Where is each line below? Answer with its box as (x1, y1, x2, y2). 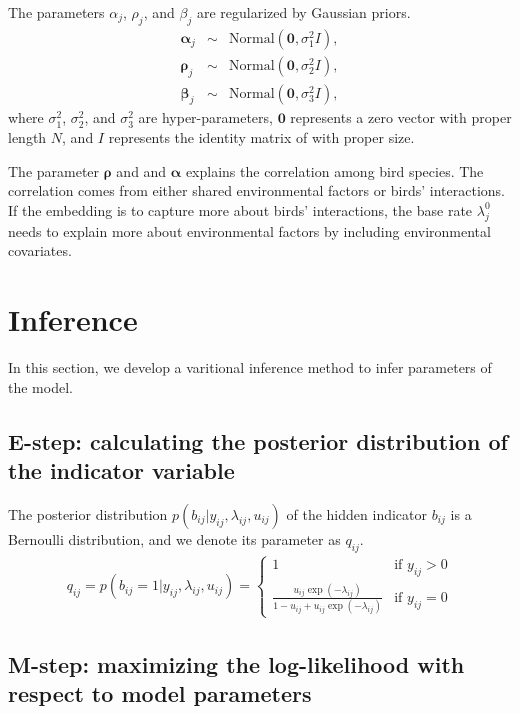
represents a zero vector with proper (290, 107, 512, 128)
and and (116, 160, 167, 181)
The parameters (8, 2, 105, 22)
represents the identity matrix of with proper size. (108, 127, 415, 148)
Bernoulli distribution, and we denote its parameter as (8, 528, 341, 549)
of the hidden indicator (286, 503, 427, 524)
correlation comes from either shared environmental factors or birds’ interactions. (8, 180, 505, 201)
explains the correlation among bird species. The (185, 160, 484, 181)
